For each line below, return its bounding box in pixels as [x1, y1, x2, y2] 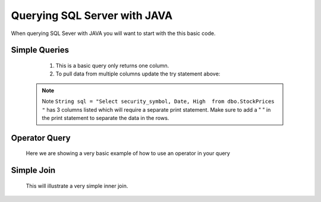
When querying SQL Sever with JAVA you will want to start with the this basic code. [11, 30, 216, 37]
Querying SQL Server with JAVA [11, 9, 173, 22]
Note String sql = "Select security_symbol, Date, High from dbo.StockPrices [42, 98, 275, 105]
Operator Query [11, 132, 71, 143]
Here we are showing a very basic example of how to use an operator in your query [26, 150, 230, 157]
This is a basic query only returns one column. [55, 62, 169, 69]
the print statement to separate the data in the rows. [42, 114, 169, 121]
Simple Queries [11, 45, 70, 55]
